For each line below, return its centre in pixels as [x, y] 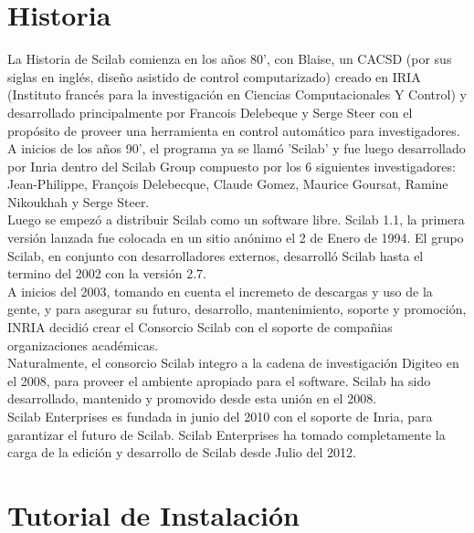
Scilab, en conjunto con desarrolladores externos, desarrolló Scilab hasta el [216, 255]
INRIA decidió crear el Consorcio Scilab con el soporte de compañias [200, 327]
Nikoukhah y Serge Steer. [79, 201]
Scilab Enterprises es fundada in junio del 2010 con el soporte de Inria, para [220, 416]
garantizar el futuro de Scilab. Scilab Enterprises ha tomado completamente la [226, 434]
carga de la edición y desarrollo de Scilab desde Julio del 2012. [182, 452]
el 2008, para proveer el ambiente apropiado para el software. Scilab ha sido [219, 380]
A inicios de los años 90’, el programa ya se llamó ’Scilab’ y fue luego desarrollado [237, 148]
